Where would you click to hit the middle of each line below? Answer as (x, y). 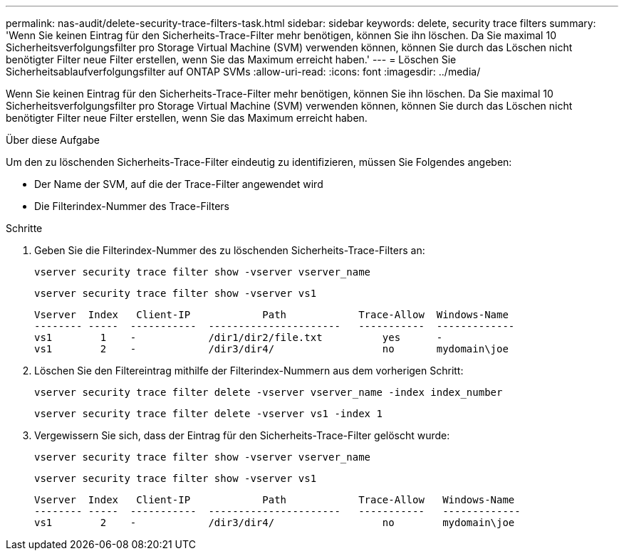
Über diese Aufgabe (53, 140)
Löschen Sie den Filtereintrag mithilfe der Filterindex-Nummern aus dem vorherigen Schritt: (249, 371)
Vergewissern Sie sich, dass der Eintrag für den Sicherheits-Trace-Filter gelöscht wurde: (242, 435)
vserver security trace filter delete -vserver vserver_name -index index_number (269, 392)
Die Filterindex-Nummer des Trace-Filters (132, 206)
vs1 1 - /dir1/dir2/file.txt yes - (239, 337)
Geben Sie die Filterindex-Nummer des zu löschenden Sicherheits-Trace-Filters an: (230, 250)
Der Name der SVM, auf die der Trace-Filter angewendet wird (179, 184)
